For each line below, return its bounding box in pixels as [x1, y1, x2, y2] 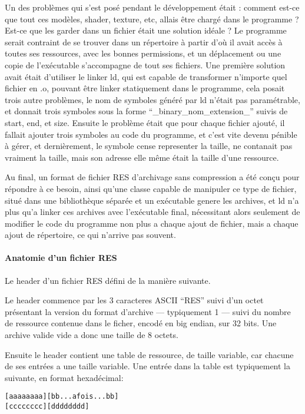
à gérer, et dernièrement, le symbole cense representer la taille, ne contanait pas [5, 140, 293, 152]
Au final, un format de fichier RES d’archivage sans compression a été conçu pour [5, 171, 300, 183]
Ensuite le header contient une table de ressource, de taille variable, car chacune [5, 348, 294, 360]
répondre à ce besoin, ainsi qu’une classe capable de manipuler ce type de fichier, [5, 182, 297, 194]
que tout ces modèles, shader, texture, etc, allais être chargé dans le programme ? [5, 12, 299, 25]
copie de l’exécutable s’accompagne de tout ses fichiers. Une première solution [5, 58, 286, 71]
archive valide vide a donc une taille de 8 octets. [5, 329, 178, 341]
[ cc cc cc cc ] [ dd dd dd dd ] [5, 402, 89, 411]
